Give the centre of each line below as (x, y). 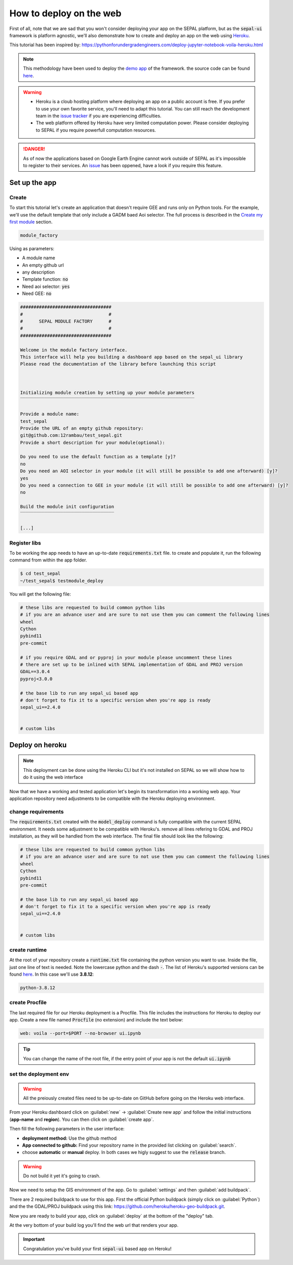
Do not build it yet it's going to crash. (62, 1176)
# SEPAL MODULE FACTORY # (66, 321)
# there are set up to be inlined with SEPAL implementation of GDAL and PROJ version (131, 664)
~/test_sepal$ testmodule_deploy (62, 581)
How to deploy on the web (65, 13)
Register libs (25, 543)
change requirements (37, 812)
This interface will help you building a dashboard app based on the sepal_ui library (131, 357)
